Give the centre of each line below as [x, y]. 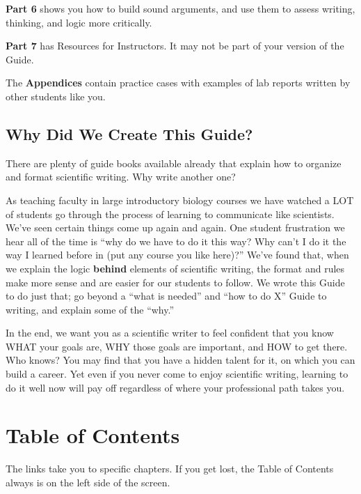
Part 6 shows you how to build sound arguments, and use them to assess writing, [180, 8]
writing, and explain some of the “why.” [90, 309]
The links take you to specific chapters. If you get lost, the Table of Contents [170, 469]
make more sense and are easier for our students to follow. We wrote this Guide [175, 282]
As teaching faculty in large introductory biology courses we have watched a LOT [180, 200]
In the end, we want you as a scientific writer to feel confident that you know [170, 333]
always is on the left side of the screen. [88, 482]
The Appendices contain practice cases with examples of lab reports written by [178, 83]
